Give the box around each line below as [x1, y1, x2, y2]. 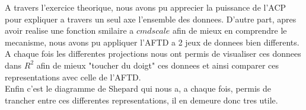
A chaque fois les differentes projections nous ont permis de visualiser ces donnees [5, 47, 301, 60]
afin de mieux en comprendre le [173, 24, 287, 37]
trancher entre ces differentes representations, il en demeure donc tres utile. [5, 93, 278, 106]
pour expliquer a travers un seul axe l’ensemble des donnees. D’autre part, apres [5, 12, 297, 25]
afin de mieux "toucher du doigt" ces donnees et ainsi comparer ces [36, 59, 279, 71]
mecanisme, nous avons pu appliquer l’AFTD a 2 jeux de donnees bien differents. [5, 35, 299, 48]
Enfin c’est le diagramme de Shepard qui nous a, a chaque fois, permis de [5, 82, 272, 95]
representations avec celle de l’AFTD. [5, 70, 141, 83]
